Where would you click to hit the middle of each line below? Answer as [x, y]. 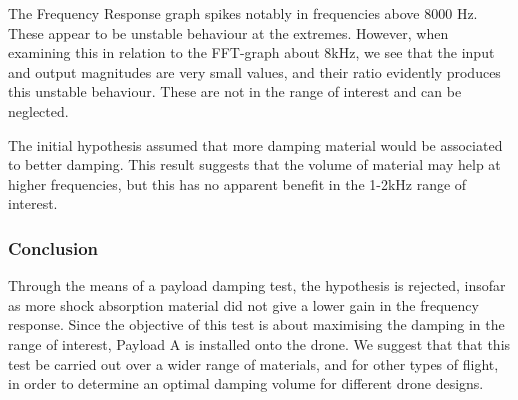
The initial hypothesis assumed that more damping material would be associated [255, 144]
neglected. [38, 110]
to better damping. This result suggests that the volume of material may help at [254, 164]
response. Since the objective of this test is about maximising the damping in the [256, 324]
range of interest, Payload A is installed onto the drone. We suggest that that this [259, 343]
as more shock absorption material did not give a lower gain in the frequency [243, 304]
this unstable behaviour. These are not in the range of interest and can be [235, 91]
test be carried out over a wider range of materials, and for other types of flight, [253, 363]
